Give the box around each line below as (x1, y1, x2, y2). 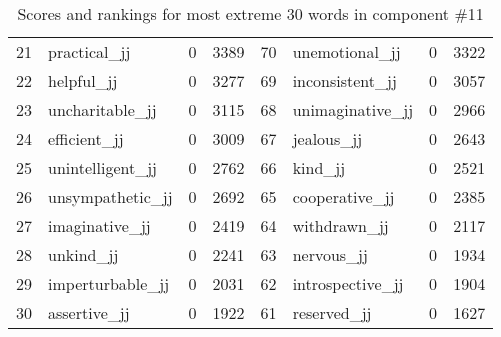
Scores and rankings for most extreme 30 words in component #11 (17, 2, 484, 25)
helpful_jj (48, 69, 118, 92)
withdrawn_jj (292, 214, 389, 237)
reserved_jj (292, 301, 372, 324)
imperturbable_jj (48, 272, 170, 295)
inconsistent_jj (292, 69, 397, 92)
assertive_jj (48, 301, 130, 324)
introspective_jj (292, 272, 404, 295)
